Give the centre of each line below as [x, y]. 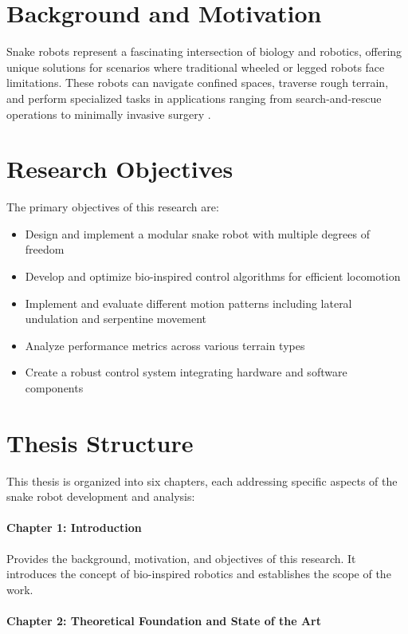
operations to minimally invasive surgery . [109, 114]
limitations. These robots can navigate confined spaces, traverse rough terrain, [198, 83]
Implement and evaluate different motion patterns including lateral [188, 303]
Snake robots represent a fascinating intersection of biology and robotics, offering [204, 51]
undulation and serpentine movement [116, 319]
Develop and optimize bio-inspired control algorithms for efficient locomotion [213, 276]
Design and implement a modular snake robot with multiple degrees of [198, 233]
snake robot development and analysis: [101, 496]
